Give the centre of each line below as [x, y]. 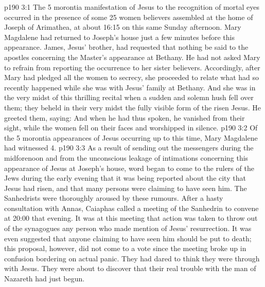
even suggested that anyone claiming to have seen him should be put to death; [128, 238]
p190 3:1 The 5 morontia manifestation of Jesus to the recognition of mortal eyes [132, 7]
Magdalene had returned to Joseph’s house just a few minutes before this [119, 37]
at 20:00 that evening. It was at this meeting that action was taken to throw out [131, 218]
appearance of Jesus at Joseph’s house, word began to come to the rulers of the [129, 168]
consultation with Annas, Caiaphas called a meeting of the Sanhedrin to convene [131, 208]
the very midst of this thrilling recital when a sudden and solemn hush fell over [129, 97]
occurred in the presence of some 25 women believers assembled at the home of [129, 17]
